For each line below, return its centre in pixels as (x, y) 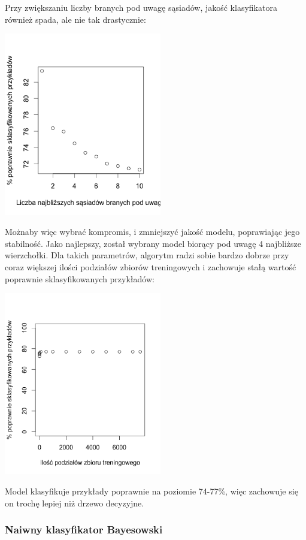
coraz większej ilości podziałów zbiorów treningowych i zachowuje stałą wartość (151, 266)
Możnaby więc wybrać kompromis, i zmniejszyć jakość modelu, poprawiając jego (152, 232)
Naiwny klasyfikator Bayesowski (84, 530)
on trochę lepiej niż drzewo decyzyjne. (75, 503)
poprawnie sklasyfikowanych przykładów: (80, 278)
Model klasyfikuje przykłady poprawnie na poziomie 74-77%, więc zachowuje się (152, 491)
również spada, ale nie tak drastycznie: (75, 19)
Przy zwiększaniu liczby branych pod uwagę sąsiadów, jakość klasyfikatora (141, 7)
